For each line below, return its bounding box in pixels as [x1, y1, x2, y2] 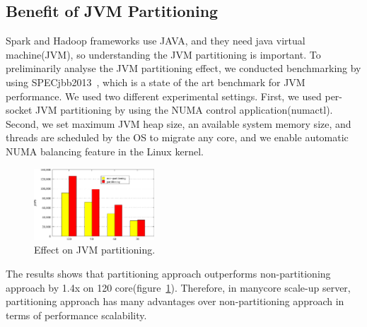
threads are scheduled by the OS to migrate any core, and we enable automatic [6, 130, 349, 145]
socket [6, 102, 33, 117]
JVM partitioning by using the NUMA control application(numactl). [35, 102, 333, 117]
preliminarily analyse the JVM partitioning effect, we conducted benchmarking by [6, 61, 361, 76]
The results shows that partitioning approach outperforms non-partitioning [6, 266, 331, 280]
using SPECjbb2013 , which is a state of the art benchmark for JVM [6, 74, 305, 89]
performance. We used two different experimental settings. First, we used [6, 88, 322, 103]
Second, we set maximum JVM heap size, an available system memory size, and [6, 116, 351, 131]
